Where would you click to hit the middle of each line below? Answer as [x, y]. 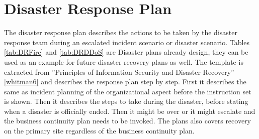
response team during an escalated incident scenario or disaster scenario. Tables [127, 42]
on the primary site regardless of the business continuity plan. [99, 131]
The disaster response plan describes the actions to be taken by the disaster [121, 32]
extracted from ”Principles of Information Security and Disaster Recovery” [119, 72]
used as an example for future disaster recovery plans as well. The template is [124, 61]
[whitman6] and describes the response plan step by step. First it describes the [125, 82]
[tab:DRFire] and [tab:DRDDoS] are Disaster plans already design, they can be [126, 52]
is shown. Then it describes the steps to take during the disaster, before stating [126, 101]
